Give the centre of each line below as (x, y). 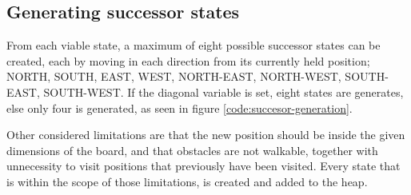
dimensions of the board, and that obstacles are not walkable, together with (192, 150)
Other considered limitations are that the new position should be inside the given (206, 135)
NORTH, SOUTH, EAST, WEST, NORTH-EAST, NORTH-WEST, (174, 76)
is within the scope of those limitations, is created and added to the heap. (187, 181)
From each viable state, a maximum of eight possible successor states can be (194, 45)
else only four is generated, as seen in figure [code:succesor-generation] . (180, 107)
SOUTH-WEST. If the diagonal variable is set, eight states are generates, (223, 92)
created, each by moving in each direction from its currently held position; (188, 60)
